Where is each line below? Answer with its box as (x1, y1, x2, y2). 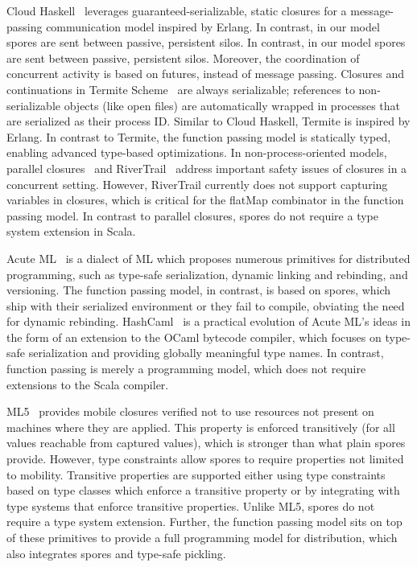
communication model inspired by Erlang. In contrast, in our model (46, 18, 380, 35)
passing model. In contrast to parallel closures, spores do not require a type (6, 207, 378, 224)
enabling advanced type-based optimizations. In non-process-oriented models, (6, 144, 387, 161)
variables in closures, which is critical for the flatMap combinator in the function (6, 191, 404, 208)
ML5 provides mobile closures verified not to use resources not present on (6, 403, 374, 420)
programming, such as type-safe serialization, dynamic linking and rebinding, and (6, 265, 408, 282)
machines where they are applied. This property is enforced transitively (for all (6, 418, 395, 435)
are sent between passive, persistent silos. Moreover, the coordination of (6, 49, 360, 66)
